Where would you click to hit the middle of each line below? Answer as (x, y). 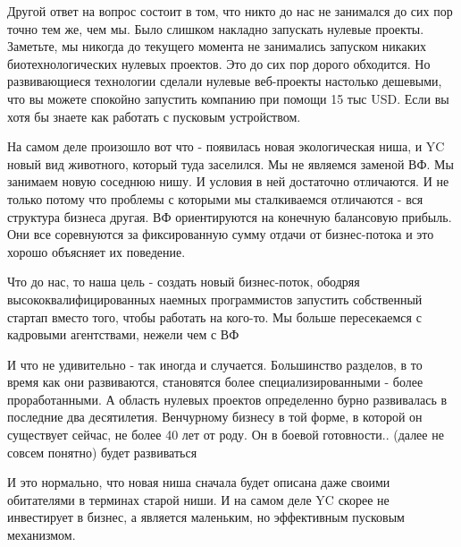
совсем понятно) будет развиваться (102, 452)
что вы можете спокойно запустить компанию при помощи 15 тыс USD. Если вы (228, 98)
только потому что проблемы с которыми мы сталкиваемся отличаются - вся (215, 198)
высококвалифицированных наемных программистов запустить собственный (215, 299)
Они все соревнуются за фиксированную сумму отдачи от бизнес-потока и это (221, 234)
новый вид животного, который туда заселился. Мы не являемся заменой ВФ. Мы (230, 163)
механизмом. (42, 535)
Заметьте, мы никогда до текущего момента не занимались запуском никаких (217, 46)
